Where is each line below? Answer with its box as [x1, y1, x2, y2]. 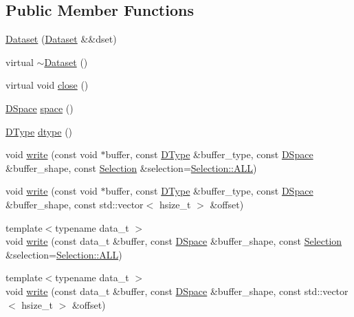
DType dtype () [5, 124, 73, 138]
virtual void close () [5, 78, 89, 92]
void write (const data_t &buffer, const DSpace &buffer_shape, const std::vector [5, 283, 349, 298]
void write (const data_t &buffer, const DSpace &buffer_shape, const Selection [5, 234, 342, 248]
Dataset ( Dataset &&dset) [5, 32, 117, 46]
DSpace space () [5, 100, 74, 115]
